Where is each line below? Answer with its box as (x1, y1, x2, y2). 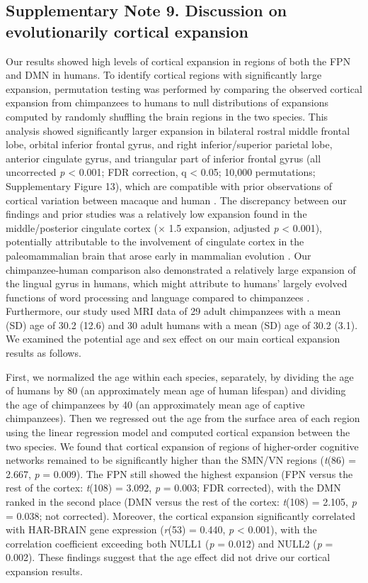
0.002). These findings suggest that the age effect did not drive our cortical (6, 550, 330, 565)
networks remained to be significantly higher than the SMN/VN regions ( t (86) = (6, 452, 357, 467)
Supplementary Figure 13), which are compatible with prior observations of (6, 178, 333, 193)
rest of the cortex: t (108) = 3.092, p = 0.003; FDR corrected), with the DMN (6, 480, 341, 495)
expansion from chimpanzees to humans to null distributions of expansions (6, 95, 329, 110)
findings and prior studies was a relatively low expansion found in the (6, 206, 307, 221)
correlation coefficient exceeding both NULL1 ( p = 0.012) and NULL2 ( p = (6, 535, 333, 550)
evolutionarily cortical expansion (6, 20, 248, 42)
